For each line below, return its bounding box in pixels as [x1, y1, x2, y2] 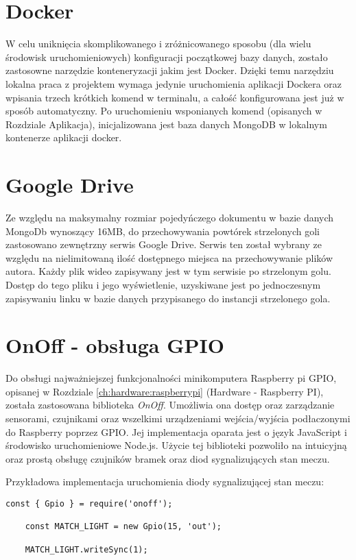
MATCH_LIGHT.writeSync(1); [25, 544, 148, 555]
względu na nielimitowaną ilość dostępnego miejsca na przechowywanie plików [5, 250, 333, 265]
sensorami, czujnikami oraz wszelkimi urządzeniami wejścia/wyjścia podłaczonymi [5, 411, 351, 426]
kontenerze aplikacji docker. [5, 130, 122, 145]
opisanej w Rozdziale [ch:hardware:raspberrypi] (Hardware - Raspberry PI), [5, 384, 324, 398]
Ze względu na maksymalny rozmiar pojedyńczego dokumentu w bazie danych [5, 210, 334, 224]
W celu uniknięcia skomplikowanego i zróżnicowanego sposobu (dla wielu [5, 36, 311, 51]
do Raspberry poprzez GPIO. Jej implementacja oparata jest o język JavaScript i [5, 424, 347, 439]
